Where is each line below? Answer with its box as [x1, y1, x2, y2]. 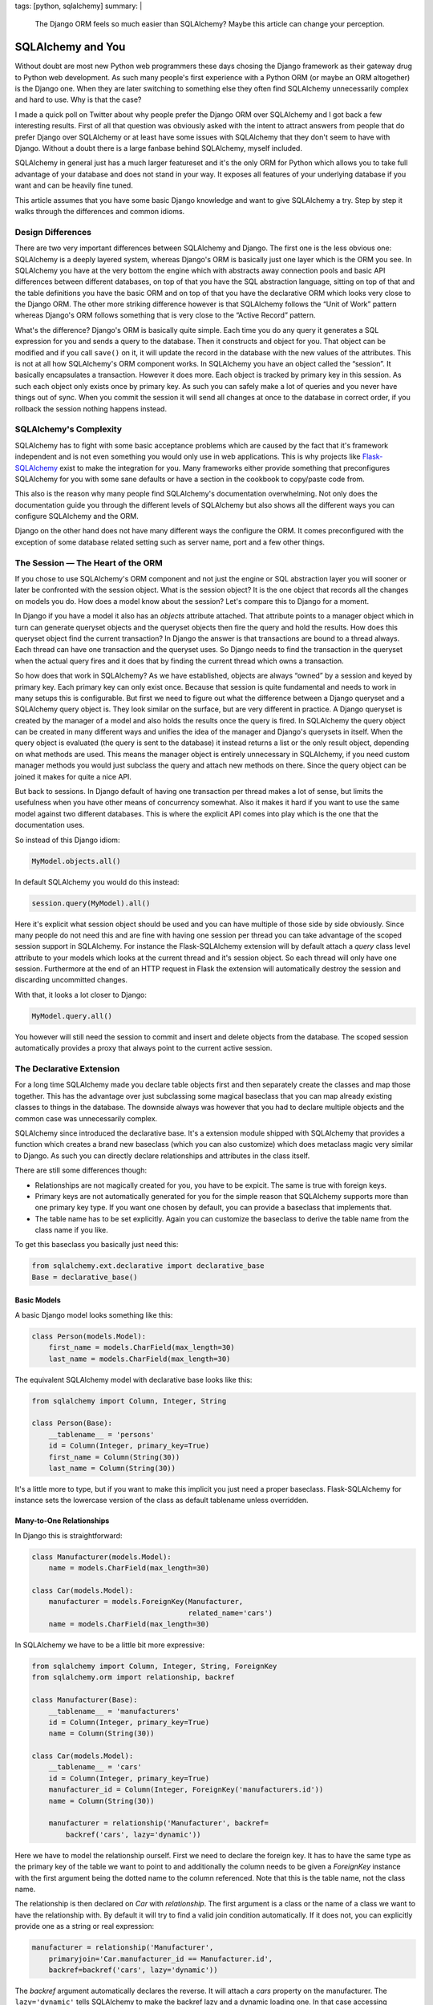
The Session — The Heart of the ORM [14, 557, 164, 569]
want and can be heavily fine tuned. [14, 180, 134, 190]
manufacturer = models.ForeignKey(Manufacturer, [48, 1597, 244, 1606]
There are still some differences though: [14, 1165, 148, 1175]
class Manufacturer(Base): [31, 1695, 138, 1704]
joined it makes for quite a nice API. [14, 772, 132, 781]
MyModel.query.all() [31, 1011, 112, 1020]
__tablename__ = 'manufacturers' [48, 1707, 180, 1715]
